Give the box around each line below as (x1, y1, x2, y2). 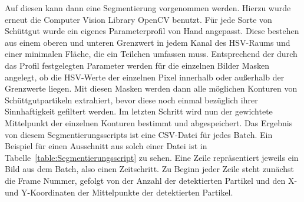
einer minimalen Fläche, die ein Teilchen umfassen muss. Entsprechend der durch (5, 48, 298, 60)
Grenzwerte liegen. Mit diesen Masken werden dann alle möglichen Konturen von (5, 82, 298, 95)
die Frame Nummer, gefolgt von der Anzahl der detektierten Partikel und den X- (5, 174, 298, 186)
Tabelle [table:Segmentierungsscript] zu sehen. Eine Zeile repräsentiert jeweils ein (5, 151, 299, 163)
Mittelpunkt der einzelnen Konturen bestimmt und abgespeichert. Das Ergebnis (5, 116, 293, 129)
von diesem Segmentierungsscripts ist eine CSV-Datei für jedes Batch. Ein (5, 128, 273, 140)
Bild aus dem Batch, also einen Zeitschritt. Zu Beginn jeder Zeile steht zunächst (5, 163, 294, 175)
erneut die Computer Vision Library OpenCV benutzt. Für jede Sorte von (5, 13, 272, 25)
